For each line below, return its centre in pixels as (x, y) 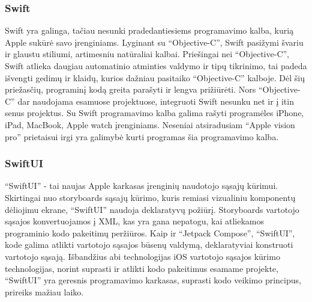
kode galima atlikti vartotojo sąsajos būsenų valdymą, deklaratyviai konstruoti (149, 245)
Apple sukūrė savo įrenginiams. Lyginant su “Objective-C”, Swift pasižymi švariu (154, 42)
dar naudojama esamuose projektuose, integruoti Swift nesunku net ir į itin (156, 101)
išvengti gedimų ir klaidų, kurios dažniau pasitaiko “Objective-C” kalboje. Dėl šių (155, 77)
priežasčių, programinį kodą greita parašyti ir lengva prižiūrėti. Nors (130, 89)
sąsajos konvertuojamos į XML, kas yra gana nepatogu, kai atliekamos (135, 221)
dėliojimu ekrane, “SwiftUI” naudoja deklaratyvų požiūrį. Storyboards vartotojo (152, 209)
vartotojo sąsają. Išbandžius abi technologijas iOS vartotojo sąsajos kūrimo (142, 256)
